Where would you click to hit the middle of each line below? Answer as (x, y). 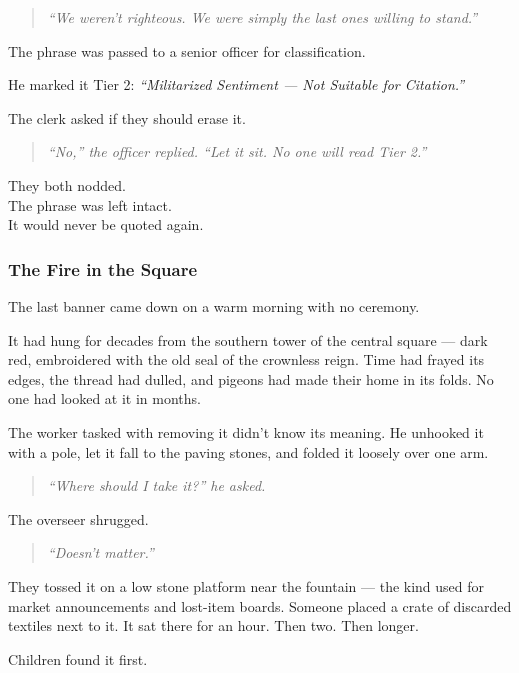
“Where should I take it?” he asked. (156, 485)
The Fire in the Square (103, 268)
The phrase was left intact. (90, 204)
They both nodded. (67, 184)
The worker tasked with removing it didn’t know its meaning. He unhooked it (246, 431)
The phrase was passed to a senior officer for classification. (187, 50)
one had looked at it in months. (104, 398)
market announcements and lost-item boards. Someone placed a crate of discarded (260, 605)
